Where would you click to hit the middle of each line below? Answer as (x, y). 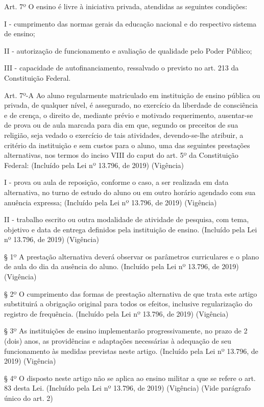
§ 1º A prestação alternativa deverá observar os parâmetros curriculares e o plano (132, 256)
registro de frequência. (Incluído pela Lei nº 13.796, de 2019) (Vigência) (116, 313)
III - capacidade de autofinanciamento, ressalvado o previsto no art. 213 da (122, 68)
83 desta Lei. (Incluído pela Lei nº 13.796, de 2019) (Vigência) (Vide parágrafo (127, 388)
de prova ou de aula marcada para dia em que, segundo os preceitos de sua (121, 125)
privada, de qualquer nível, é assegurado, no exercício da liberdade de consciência (131, 105)
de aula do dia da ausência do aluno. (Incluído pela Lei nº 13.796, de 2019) (122, 266)
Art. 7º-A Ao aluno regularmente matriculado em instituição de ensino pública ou (132, 95)
